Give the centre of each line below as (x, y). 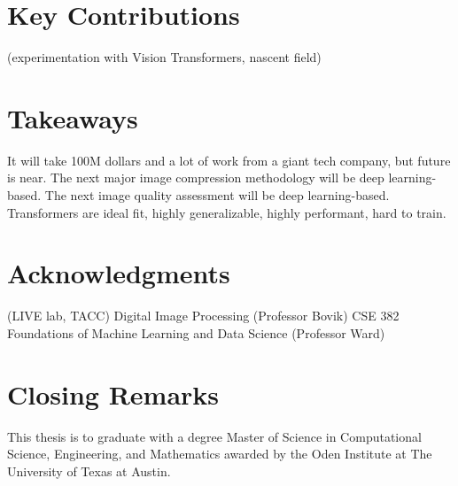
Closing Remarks (113, 393)
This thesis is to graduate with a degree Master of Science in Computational (214, 436)
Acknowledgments (119, 273)
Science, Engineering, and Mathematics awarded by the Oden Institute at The (220, 454)
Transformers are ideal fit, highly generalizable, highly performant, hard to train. (227, 212)
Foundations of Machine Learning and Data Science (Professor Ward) (196, 332)
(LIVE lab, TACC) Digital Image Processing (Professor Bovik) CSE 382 (203, 316)
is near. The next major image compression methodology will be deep (196, 177)
